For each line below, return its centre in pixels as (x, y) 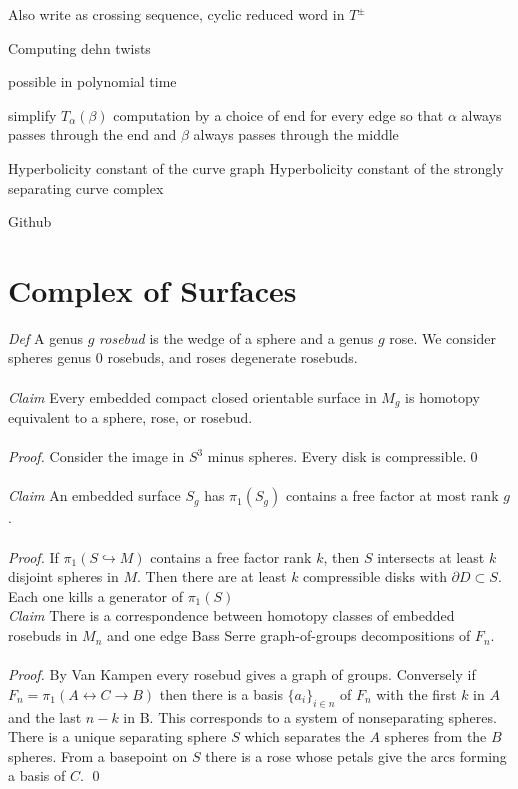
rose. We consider (443, 337)
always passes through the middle (296, 134)
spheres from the (435, 736)
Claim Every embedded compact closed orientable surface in (192, 396)
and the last (45, 716)
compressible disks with (375, 576)
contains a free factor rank (231, 556)
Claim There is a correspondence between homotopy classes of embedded (231, 615)
